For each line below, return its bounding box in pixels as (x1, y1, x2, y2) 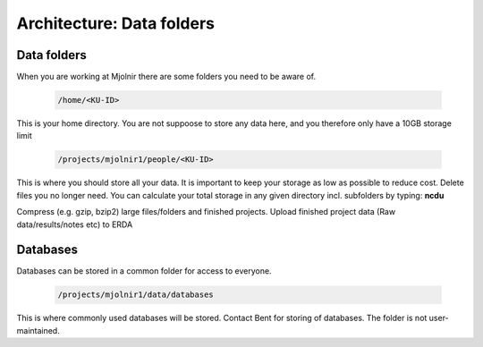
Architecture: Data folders (16, 13, 215, 33)
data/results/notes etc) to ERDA (16, 219, 133, 230)
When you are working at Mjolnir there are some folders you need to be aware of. (16, 72, 317, 82)
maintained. (16, 325, 60, 335)
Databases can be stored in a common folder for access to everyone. (16, 266, 272, 276)
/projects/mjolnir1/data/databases (57, 290, 214, 300)
